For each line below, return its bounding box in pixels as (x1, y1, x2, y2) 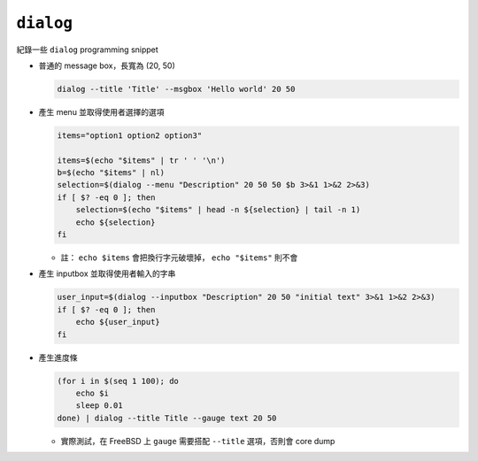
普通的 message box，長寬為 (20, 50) (38, 60, 176, 71)
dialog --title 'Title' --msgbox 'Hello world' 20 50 (57, 84, 296, 94)
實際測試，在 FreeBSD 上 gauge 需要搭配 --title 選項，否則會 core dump (60, 435, 335, 446)
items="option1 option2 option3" (57, 130, 203, 141)
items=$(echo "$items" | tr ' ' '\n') (57, 155, 226, 165)
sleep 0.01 (75, 401, 123, 411)
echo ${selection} (75, 217, 156, 227)
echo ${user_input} (75, 317, 161, 327)
